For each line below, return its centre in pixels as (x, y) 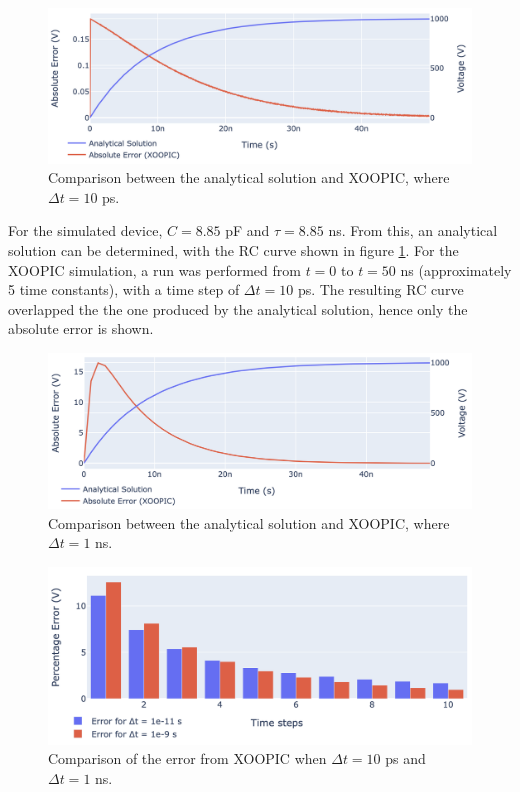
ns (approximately (456, 269)
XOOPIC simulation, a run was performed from (154, 269)
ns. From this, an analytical (413, 230)
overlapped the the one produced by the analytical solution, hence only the (238, 308)
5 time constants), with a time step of (124, 289)
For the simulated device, (85, 230)
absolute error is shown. (81, 328)
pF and (247, 230)
